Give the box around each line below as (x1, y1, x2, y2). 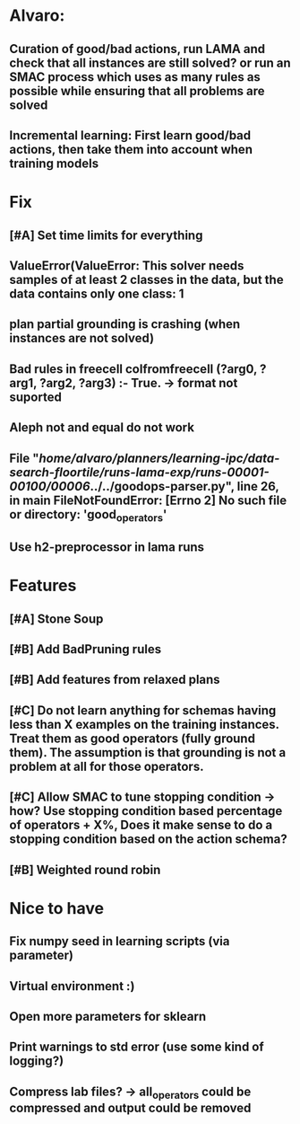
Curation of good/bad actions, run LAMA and (9, 41, 266, 57)
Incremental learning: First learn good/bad (9, 128, 252, 143)
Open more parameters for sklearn (9, 1008, 207, 1024)
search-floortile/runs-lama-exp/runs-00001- (9, 465, 270, 480)
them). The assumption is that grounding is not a (9, 745, 287, 760)
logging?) (9, 1053, 64, 1069)
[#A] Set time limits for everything (9, 227, 203, 243)
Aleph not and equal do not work (9, 420, 195, 436)
